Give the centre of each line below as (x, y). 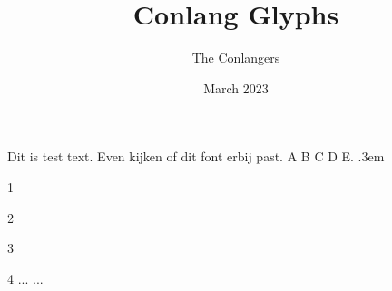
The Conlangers (236, 58)
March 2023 (236, 87)
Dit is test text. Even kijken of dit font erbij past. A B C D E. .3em (196, 156)
